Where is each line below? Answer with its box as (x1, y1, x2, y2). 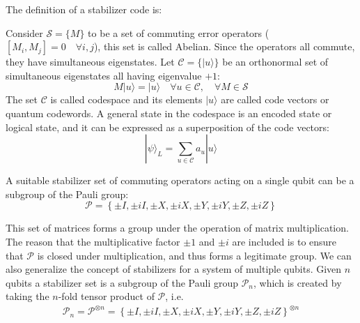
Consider (6, 25, 43, 40)
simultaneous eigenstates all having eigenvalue (6, 68, 202, 82)
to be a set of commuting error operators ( (88, 25, 269, 40)
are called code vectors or (221, 92, 329, 107)
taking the (6, 289, 49, 303)
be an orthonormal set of (222, 54, 329, 69)
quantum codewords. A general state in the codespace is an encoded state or (6, 105, 332, 120)
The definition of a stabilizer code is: (6, 2, 162, 16)
